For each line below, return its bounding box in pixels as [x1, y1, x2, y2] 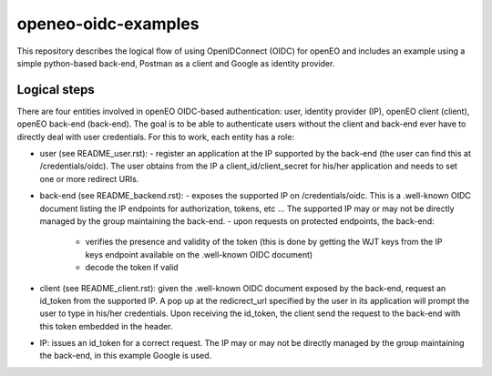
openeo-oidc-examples [16, 14, 200, 34]
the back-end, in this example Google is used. [39, 351, 212, 361]
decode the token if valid [85, 262, 179, 273]
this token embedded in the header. [39, 320, 173, 331]
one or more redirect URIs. [39, 173, 139, 184]
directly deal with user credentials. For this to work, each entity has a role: [16, 131, 295, 142]
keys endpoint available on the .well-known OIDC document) [85, 249, 313, 259]
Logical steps [16, 82, 95, 97]
